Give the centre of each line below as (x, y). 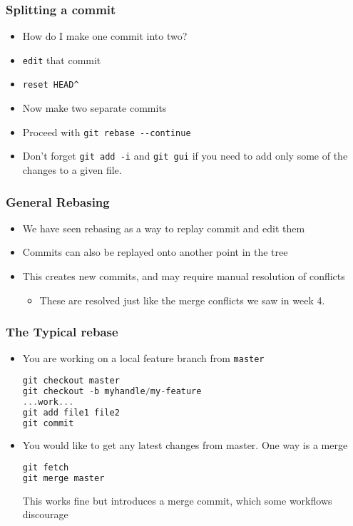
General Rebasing (58, 201)
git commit (48, 423)
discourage (45, 514)
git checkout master (71, 381)
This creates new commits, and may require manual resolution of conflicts (184, 276)
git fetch (46, 468)
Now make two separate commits (94, 108)
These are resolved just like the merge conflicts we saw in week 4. (182, 300)
